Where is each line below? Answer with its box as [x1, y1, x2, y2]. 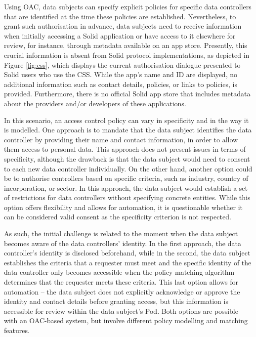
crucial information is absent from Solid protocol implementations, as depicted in [4, 49, 250, 60]
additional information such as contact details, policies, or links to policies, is [4, 79, 237, 89]
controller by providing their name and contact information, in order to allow [4, 134, 238, 144]
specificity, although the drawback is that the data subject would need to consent [4, 153, 250, 164]
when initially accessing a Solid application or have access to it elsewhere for [4, 30, 236, 41]
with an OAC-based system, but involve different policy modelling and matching [4, 315, 248, 326]
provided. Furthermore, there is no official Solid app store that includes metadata [4, 88, 251, 99]
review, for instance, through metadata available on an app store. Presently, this [4, 40, 247, 50]
